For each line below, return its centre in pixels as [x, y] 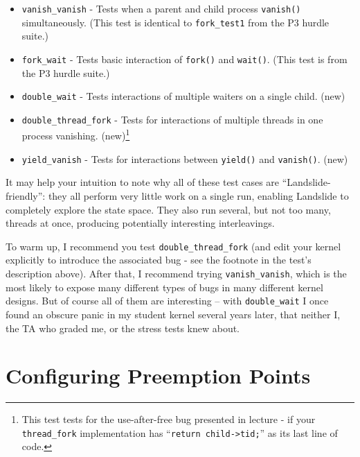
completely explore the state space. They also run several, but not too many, [168, 209]
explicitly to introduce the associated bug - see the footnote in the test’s [159, 260]
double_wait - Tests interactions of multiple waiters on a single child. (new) [183, 96]
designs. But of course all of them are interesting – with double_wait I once [167, 301]
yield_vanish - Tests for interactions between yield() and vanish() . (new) [185, 158]
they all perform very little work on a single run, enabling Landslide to [198, 195]
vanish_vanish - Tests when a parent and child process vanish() [161, 8]
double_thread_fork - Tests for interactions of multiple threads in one [172, 119]
